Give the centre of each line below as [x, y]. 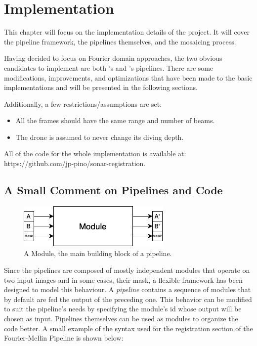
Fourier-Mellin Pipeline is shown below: [64, 338]
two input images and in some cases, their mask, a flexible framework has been [123, 280]
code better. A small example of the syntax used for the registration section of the [128, 328]
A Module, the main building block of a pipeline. [98, 253]
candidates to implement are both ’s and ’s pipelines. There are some [109, 67]
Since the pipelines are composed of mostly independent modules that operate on [127, 270]
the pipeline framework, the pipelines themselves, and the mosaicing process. [120, 41]
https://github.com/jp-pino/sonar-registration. [75, 163]
